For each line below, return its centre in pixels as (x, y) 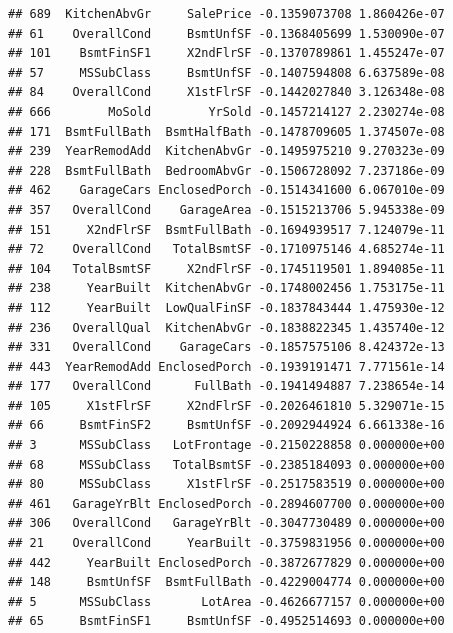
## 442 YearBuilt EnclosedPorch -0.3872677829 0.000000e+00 (226, 562)
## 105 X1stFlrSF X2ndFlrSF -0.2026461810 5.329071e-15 (226, 405)
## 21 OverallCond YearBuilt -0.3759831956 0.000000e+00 (226, 543)
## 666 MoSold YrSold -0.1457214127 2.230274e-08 (226, 111)
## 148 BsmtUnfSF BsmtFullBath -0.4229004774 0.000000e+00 (226, 582)
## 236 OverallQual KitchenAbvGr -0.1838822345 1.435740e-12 (226, 327)
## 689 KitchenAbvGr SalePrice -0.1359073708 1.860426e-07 (226, 14)
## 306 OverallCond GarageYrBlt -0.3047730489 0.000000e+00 (226, 523)
